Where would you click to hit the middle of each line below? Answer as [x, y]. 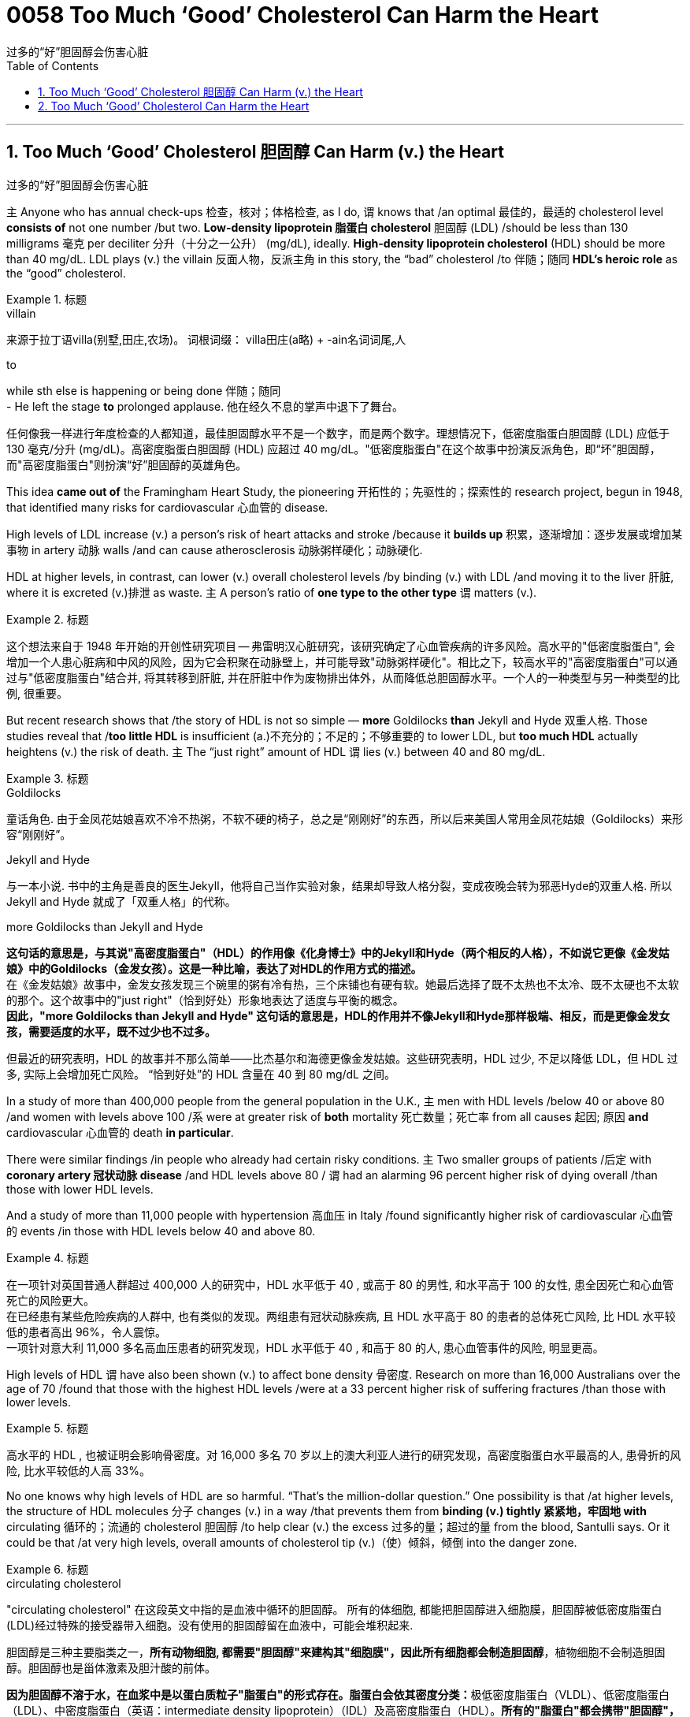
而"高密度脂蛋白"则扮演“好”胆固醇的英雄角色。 [127, 464]
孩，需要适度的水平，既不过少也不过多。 [111, 1031]
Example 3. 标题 [48, 778]
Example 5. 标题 [48, 1428]
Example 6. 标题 [48, 1569]
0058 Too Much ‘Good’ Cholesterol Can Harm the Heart [303, 15]
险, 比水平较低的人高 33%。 [78, 1470]
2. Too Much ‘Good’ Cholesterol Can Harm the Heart [174, 106]
